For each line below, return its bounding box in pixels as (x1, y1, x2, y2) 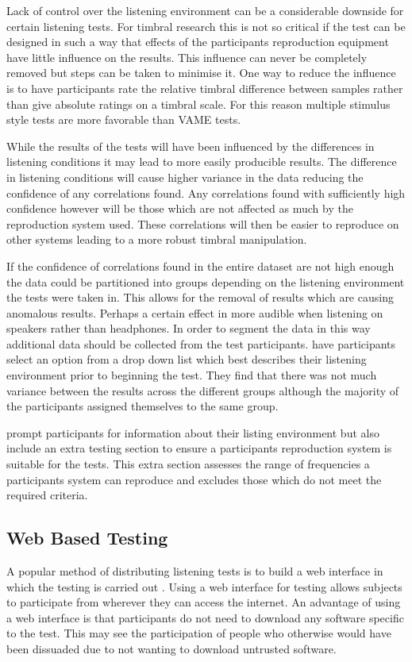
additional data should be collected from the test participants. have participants (6, 335, 396, 352)
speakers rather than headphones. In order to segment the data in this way (6, 320, 371, 337)
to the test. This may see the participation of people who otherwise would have (6, 625, 391, 641)
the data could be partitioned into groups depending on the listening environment (6, 273, 405, 290)
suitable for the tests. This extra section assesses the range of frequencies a (6, 456, 370, 472)
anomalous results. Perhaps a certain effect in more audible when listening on (6, 304, 383, 321)
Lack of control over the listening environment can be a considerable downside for (6, 2, 404, 18)
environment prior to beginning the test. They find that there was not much (6, 367, 377, 383)
